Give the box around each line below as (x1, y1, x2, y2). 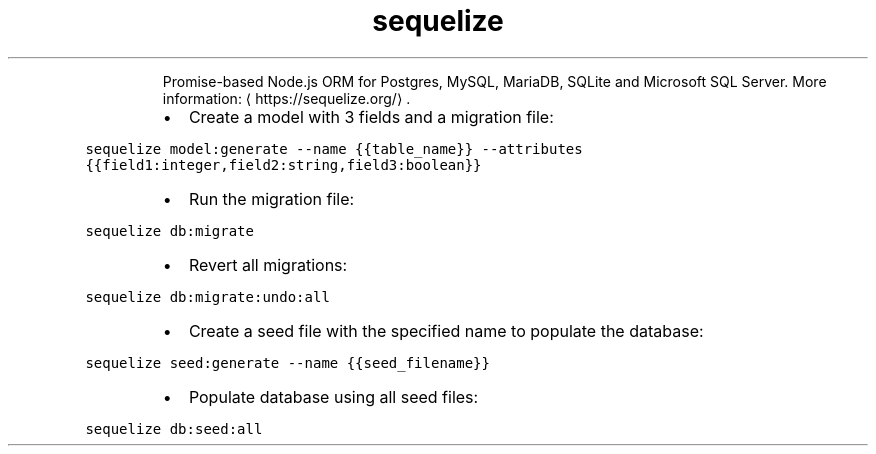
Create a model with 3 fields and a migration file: (188, 106, 554, 127)
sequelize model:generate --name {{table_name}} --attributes (85, 140, 583, 157)
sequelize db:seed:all (85, 420, 263, 437)
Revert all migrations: (188, 254, 348, 275)
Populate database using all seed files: (188, 386, 479, 407)
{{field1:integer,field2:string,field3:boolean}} (85, 156, 482, 173)
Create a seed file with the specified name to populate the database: (188, 320, 704, 341)
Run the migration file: (188, 188, 355, 209)
